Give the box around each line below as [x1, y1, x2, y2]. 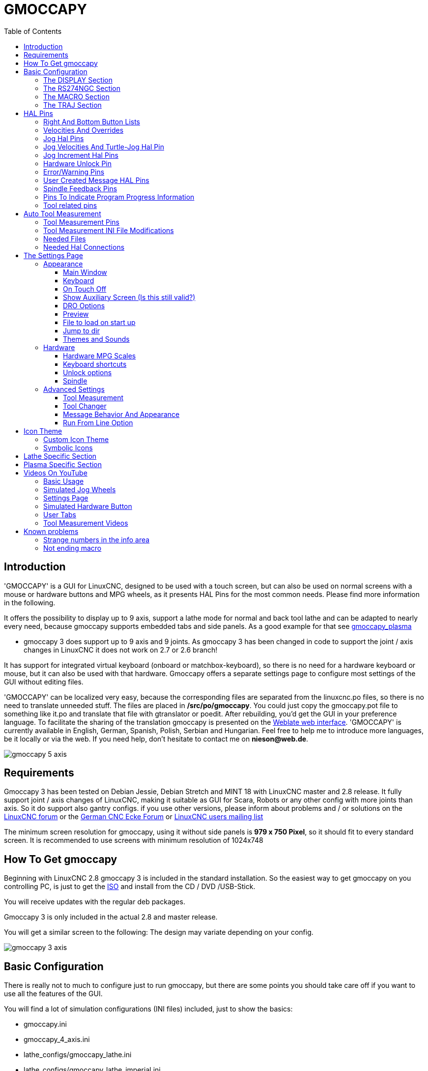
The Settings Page [24, 251, 83, 260]
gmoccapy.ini [24, 1020, 67, 1029]
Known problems [24, 527, 79, 535]
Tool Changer [63, 401, 107, 410]
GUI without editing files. [4, 677, 84, 686]
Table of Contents [4, 27, 62, 35]
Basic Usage [43, 476, 84, 485]
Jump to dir [63, 326, 100, 335]
